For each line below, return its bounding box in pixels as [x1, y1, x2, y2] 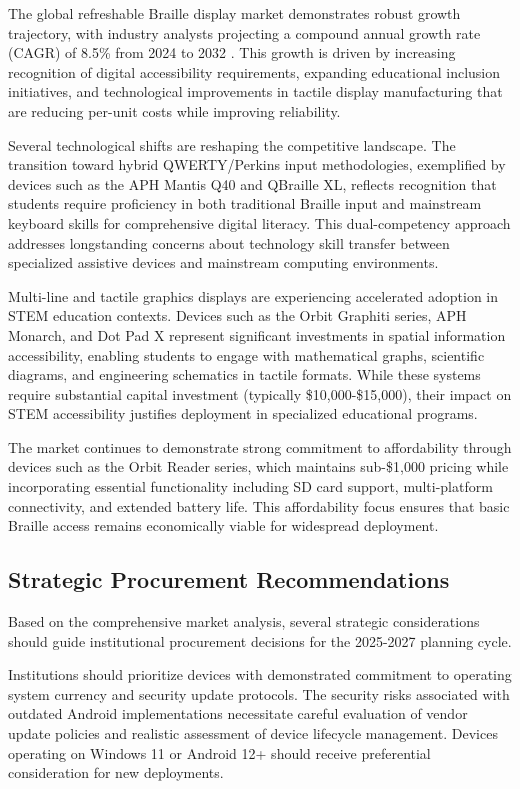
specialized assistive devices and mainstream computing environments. [8, 252, 439, 273]
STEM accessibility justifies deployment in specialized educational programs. [8, 403, 478, 424]
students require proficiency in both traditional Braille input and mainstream [8, 193, 482, 214]
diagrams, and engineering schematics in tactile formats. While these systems [8, 364, 481, 385]
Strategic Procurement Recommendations [8, 564, 450, 595]
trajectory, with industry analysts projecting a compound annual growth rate [8, 22, 481, 43]
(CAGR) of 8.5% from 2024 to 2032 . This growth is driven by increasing [8, 42, 456, 63]
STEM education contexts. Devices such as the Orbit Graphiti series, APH [8, 305, 467, 326]
